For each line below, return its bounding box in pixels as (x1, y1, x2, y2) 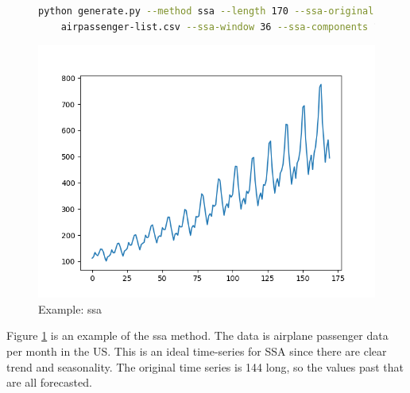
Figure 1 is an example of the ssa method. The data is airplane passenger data (6, 327, 389, 344)
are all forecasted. (6, 374, 92, 391)
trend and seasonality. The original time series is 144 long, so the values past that (6, 358, 404, 375)
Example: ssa (38, 300, 102, 317)
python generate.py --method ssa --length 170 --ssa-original (38, 6, 374, 17)
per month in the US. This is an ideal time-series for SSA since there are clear (6, 342, 387, 359)
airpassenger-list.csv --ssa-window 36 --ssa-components (60, 21, 369, 33)
